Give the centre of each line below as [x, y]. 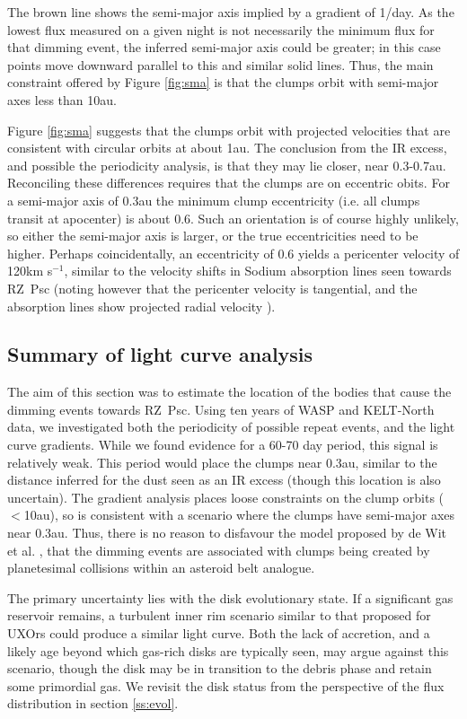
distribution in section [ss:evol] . [93, 703]
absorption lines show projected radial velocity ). [141, 306]
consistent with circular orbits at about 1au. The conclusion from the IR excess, [227, 148]
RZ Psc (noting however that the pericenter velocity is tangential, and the [212, 288]
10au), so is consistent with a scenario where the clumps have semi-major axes [239, 515]
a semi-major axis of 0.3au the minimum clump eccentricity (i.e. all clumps [214, 200]
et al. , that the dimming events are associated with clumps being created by [219, 550]
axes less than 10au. [62, 99]
